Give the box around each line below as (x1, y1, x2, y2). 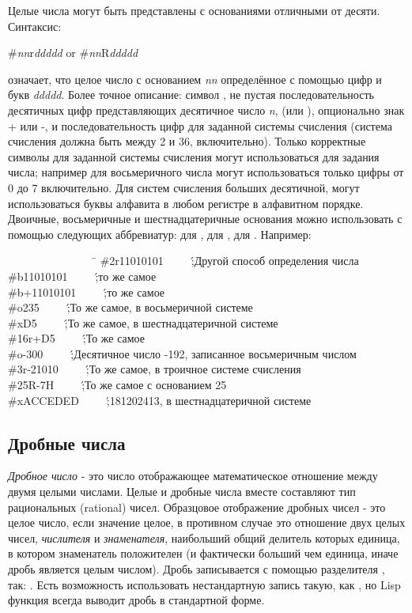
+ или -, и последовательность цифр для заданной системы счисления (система (8, 117, 392, 134)
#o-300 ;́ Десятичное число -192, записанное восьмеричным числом (8, 345, 357, 361)
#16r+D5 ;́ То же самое (8, 330, 146, 346)
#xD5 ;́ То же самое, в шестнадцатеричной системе (8, 314, 278, 331)
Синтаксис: (8, 17, 62, 34)
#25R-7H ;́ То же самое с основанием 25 (8, 377, 227, 393)
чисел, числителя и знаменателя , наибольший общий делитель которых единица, (8, 529, 400, 546)
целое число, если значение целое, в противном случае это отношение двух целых (8, 514, 406, 531)
